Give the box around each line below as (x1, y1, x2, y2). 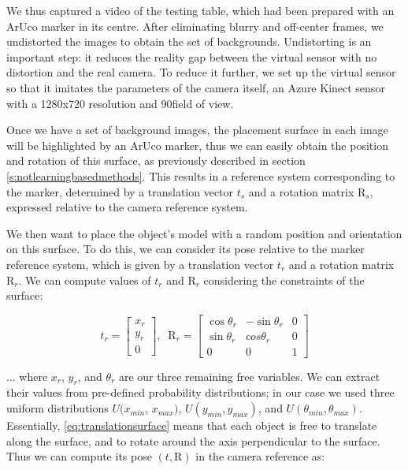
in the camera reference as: (195, 448, 325, 464)
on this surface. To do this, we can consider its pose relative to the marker (6, 241, 365, 257)
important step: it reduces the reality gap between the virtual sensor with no (6, 48, 377, 65)
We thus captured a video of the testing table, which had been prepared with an (6, 2, 395, 18)
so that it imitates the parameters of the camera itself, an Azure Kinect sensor (6, 79, 385, 95)
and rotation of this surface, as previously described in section (6, 152, 306, 169)
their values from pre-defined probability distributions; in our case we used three (6, 384, 395, 401)
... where (6, 367, 48, 384)
